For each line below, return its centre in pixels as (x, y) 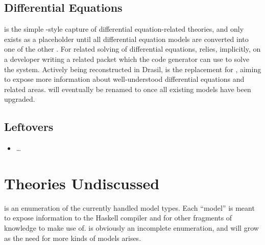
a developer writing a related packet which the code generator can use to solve (127, 59)
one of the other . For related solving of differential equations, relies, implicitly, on (132, 49)
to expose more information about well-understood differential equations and (124, 79)
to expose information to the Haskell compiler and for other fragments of (118, 218)
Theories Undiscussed (82, 183)
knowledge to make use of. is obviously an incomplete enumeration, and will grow (131, 228)
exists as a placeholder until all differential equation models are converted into (126, 39)
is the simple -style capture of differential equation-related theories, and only (124, 29)
